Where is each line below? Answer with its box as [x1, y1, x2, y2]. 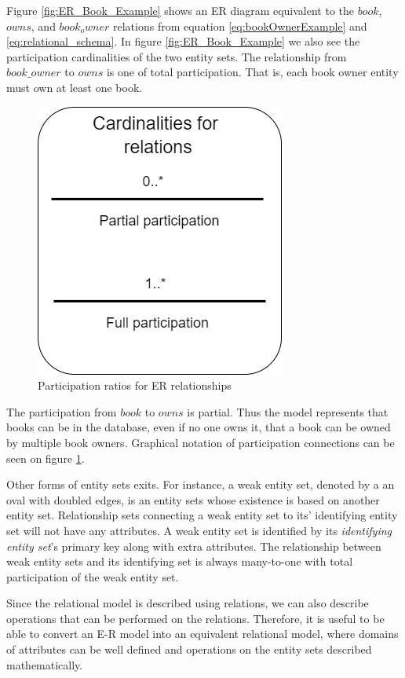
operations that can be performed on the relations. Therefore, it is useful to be [6, 610, 385, 626]
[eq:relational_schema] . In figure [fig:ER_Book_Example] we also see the [6, 33, 360, 49]
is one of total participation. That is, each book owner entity [106, 64, 399, 80]
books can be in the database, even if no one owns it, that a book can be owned [6, 419, 391, 435]
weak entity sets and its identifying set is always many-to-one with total [6, 553, 353, 570]
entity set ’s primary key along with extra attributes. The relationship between [6, 537, 381, 554]
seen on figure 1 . [6, 449, 85, 466]
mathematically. [6, 656, 83, 673]
